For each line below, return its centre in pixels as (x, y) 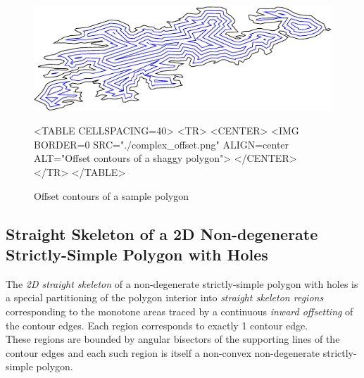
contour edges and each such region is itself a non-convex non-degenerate (163, 352)
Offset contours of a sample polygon (111, 195)
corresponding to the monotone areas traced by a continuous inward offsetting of (180, 311)
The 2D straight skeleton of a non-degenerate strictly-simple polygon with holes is (182, 283)
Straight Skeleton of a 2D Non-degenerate (162, 233)
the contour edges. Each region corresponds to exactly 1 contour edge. (157, 325)
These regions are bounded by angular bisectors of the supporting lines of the (173, 339)
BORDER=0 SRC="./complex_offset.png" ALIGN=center (162, 144)
